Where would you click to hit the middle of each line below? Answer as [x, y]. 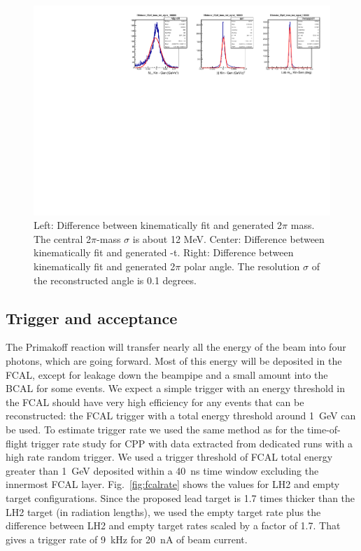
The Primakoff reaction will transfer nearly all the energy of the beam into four [176, 347]
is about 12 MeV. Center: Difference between [228, 238]
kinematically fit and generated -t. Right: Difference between [164, 252]
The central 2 [63, 238]
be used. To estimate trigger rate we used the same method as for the [155, 429]
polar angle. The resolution [242, 266]
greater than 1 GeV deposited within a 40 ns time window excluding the [162, 470]
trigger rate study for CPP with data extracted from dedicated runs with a [192, 443]
